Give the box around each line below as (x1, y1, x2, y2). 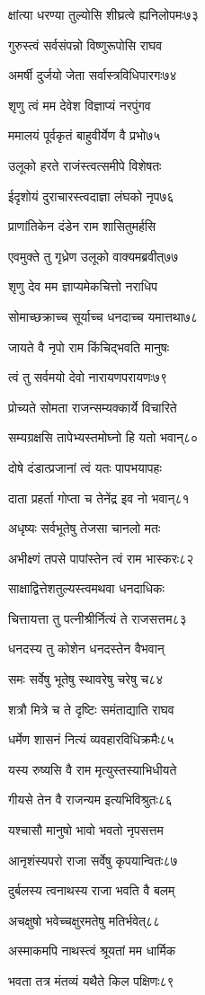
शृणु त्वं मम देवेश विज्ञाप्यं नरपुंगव (8, 95, 151, 114)
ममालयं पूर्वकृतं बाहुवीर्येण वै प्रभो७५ (8, 126, 161, 145)
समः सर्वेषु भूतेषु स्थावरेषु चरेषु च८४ (8, 670, 164, 689)
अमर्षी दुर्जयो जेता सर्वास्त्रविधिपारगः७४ (8, 66, 177, 84)
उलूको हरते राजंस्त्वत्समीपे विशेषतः (8, 155, 162, 174)
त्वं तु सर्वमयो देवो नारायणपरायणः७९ (8, 368, 167, 386)
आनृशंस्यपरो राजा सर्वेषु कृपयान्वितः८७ (8, 850, 178, 869)
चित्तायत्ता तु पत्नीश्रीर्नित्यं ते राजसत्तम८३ (8, 609, 187, 627)
